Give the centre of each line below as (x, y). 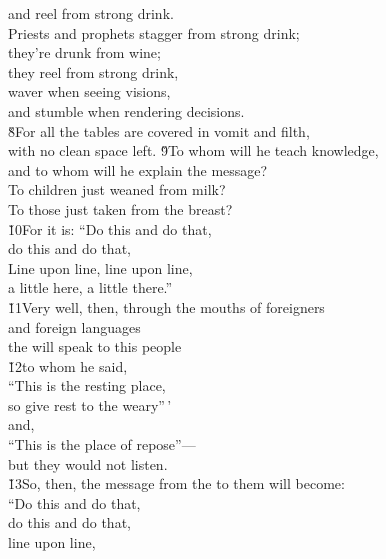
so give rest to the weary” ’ (90, 404)
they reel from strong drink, (93, 71)
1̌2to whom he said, (68, 365)
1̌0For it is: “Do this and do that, (110, 228)
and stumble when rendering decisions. (126, 110)
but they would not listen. (88, 463)
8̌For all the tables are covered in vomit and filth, (159, 130)
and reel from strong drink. (91, 13)
